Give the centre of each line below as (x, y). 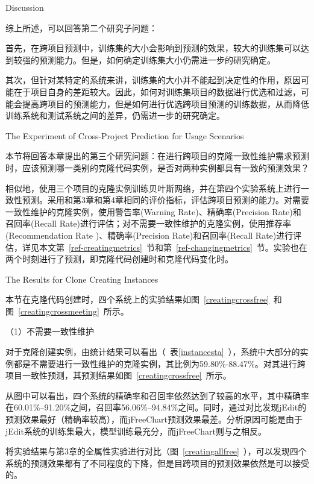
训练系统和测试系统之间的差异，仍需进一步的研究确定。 (115, 115)
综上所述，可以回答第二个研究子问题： (81, 27)
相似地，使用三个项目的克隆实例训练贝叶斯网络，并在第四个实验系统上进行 (153, 188)
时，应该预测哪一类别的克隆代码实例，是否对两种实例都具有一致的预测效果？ (157, 167)
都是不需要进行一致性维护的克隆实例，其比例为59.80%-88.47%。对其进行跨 (159, 363)
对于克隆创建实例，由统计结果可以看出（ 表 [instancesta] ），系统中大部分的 (153, 352)
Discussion (25, 7)
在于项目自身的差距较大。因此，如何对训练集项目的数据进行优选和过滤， (157, 91)
